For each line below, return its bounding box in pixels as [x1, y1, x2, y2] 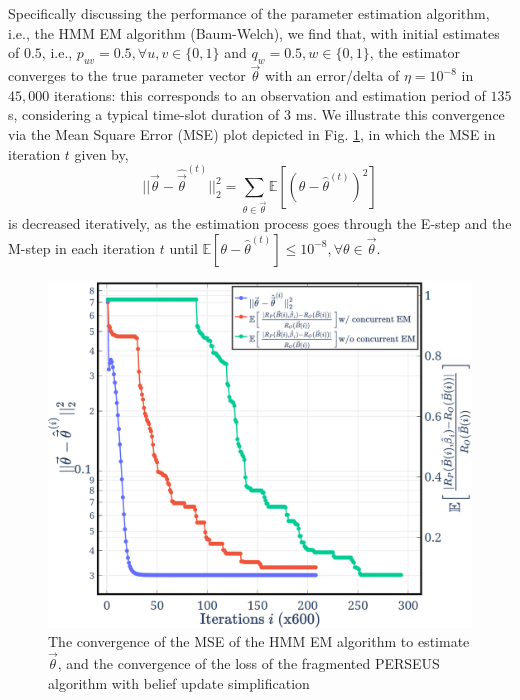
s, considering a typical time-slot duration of [8, 104, 280, 125]
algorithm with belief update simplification [48, 672, 310, 693]
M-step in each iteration [8, 237, 156, 258]
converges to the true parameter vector [8, 65, 246, 86]
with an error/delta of [264, 65, 400, 86]
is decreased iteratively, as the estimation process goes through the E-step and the [8, 212, 512, 233]
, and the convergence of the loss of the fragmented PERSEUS [57, 652, 440, 673]
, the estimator [369, 42, 460, 63]
